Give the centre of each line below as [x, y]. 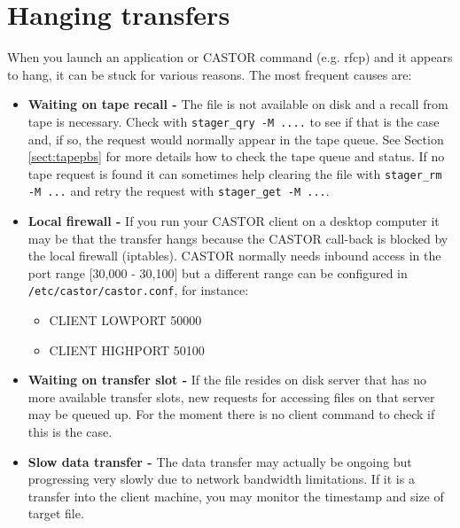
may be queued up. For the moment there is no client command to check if [231, 414]
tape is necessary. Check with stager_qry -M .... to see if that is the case [234, 121]
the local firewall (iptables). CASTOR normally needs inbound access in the [234, 256]
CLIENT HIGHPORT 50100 [127, 349]
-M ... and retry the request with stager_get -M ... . [179, 191]
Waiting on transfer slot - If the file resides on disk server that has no [227, 380]
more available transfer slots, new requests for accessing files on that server [231, 396]
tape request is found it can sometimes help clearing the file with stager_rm [235, 173]
